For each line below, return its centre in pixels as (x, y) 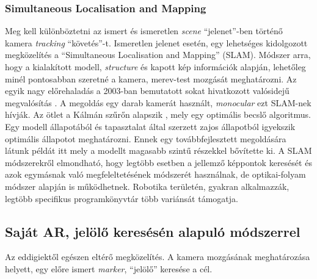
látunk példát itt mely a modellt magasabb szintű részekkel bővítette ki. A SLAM (158, 150)
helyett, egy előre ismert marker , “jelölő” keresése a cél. (109, 268)
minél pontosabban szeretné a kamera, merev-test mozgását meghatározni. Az (151, 78)
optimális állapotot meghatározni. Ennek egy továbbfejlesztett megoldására (146, 138)
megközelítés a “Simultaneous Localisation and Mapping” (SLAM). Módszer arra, (158, 55)
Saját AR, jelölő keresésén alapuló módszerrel (153, 231)
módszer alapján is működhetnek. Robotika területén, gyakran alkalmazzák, (147, 186)
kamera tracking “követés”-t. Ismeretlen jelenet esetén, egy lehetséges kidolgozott (156, 42)
